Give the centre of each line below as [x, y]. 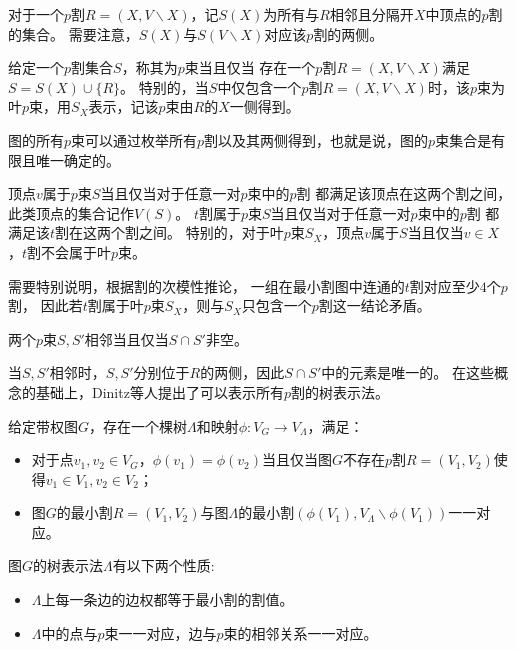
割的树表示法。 [339, 391]
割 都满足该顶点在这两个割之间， [404, 193]
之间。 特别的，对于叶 [211, 232]
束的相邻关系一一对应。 [300, 632]
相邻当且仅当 [126, 338]
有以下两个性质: [163, 565]
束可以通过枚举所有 [134, 139]
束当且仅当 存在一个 [250, 67]
